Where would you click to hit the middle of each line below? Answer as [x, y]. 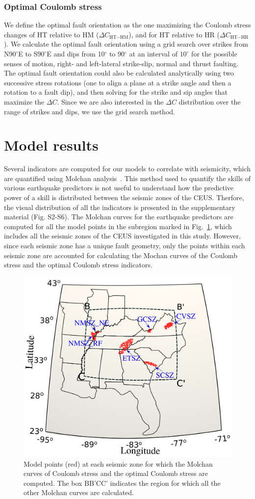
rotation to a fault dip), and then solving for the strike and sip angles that [116, 92]
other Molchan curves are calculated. [79, 492]
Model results [51, 145]
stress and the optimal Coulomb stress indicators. [78, 265]
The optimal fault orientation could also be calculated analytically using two [119, 73]
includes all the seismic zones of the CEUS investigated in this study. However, [122, 236]
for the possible [214, 53]
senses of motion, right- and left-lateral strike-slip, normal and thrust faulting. [121, 63]
